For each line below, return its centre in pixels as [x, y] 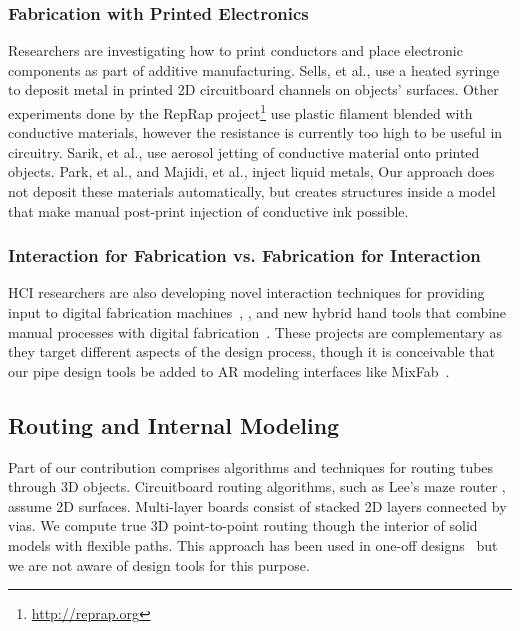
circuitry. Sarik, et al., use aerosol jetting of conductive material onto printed [244, 151]
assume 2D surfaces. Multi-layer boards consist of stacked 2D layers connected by [257, 505]
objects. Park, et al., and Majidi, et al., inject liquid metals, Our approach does [251, 171]
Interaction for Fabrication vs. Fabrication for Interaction [244, 255]
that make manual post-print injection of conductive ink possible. [208, 210]
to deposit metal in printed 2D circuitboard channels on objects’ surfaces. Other [253, 89]
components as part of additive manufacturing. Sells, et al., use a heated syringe [254, 69]
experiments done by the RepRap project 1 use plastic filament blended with [240, 111]
